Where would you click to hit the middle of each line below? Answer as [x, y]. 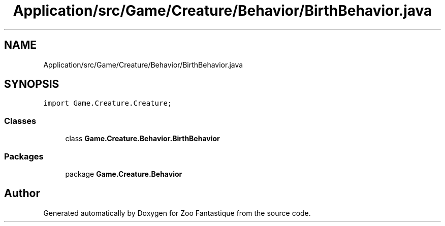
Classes [20, 121]
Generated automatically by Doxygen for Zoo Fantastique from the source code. [177, 213]
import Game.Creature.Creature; [108, 103]
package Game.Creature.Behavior [124, 174]
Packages [24, 156]
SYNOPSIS [32, 84]
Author [22, 193]
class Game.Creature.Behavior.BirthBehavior [142, 139]
